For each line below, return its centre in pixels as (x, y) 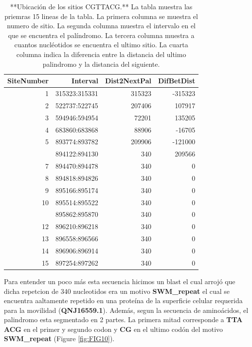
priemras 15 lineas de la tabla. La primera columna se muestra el (101, 16)
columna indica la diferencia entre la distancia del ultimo (101, 54)
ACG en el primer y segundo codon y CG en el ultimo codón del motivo (114, 329)
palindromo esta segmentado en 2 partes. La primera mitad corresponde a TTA (123, 319)
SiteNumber (28, 81)
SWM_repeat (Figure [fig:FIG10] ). (59, 338)
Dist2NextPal (128, 81)
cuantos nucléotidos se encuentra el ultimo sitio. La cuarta (101, 45)
